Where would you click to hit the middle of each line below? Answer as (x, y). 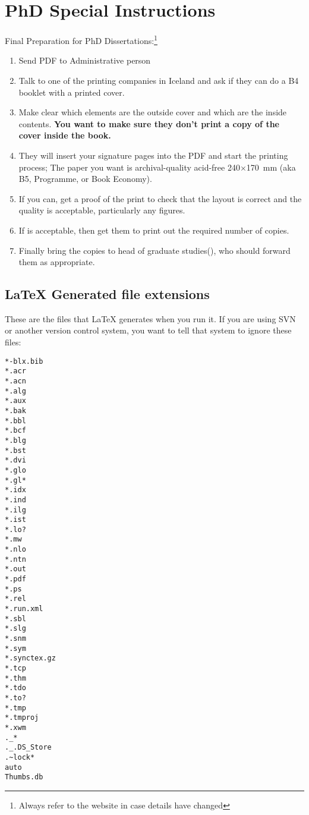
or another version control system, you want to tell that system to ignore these (148, 330)
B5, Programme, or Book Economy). (85, 179)
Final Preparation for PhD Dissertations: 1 (81, 40)
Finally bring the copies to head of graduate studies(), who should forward (154, 250)
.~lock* (20, 757)
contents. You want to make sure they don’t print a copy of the (149, 123)
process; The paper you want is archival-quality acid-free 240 (129, 167)
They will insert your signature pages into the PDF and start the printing (153, 155)
